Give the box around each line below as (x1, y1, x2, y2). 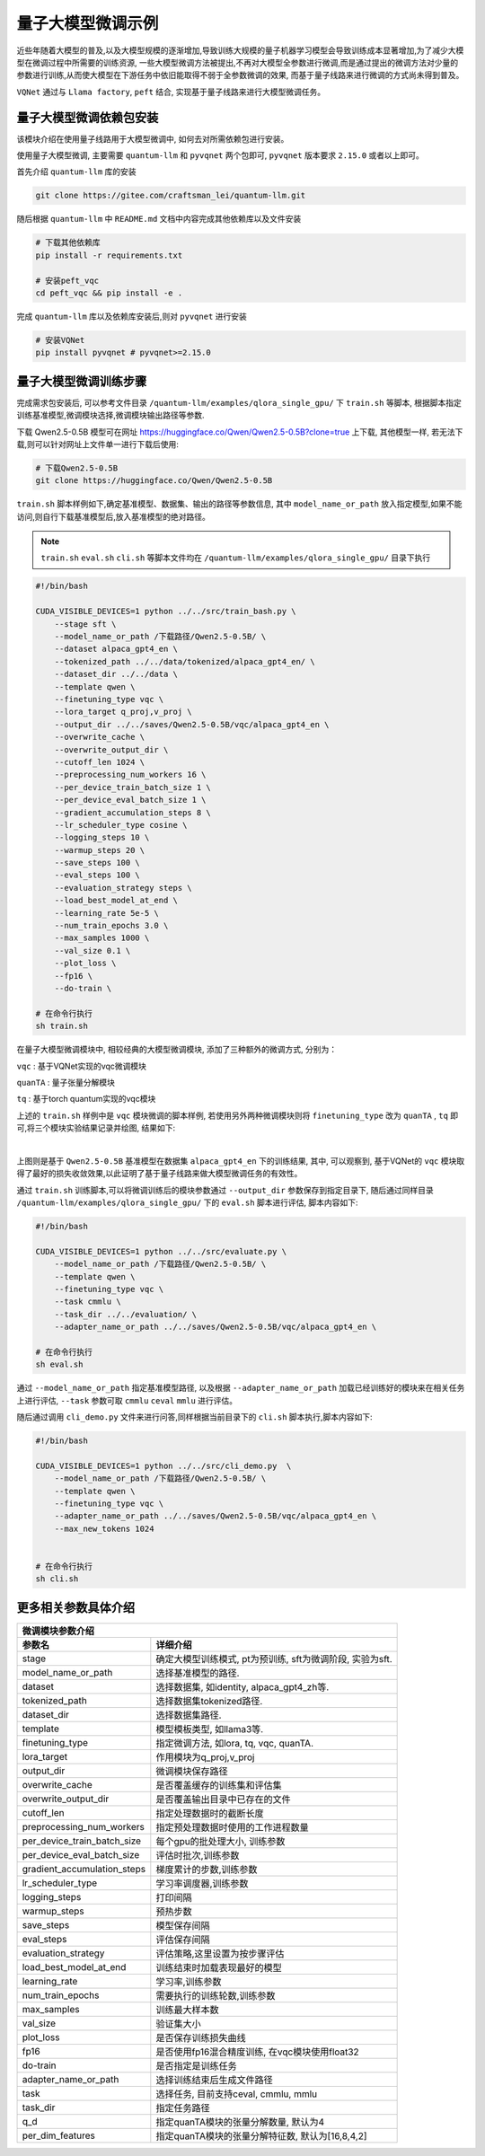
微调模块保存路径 (155, 1764, 228, 1777)
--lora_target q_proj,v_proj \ (54, 707, 192, 717)
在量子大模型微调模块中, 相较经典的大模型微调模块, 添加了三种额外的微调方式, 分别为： (16, 1044, 337, 1055)
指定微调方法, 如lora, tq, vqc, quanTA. (155, 1737, 314, 1749)
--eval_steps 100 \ (54, 870, 141, 880)
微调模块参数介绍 (22, 1624, 94, 1637)
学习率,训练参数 (155, 1976, 222, 1988)
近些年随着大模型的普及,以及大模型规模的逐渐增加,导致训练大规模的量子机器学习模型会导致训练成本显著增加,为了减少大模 (16, 45, 464, 56)
